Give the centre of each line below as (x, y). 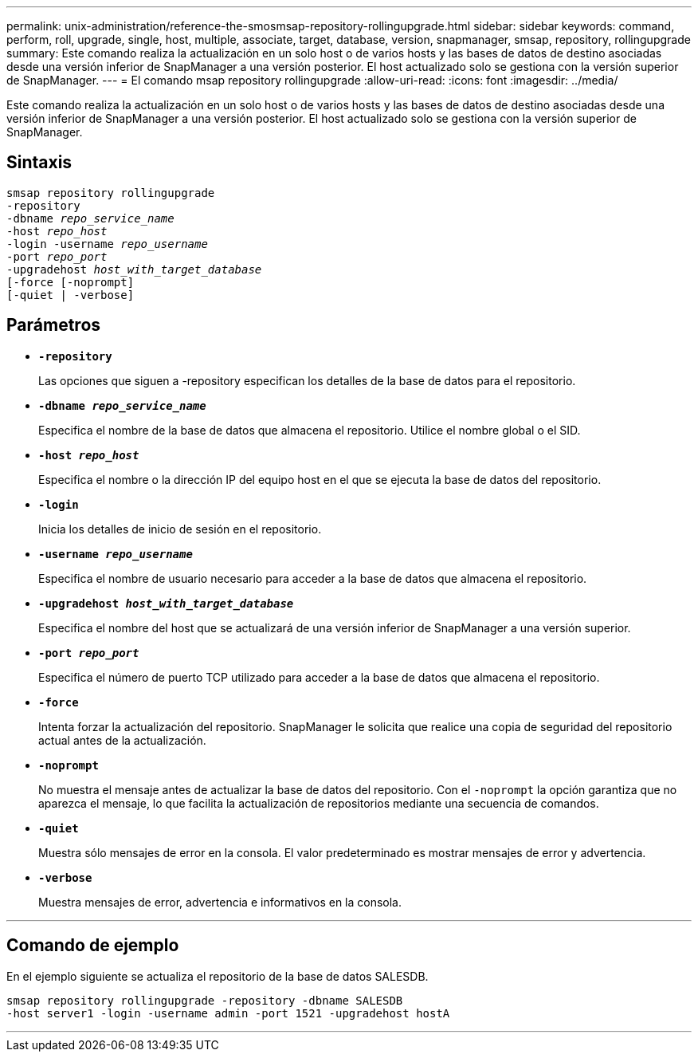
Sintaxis (39, 163)
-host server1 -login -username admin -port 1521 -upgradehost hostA (228, 1013)
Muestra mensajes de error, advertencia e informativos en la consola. (220, 902)
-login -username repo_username (107, 244)
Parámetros (54, 325)
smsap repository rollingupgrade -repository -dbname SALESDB (205, 1000)
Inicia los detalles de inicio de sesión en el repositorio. (180, 529)
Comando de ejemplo (93, 946)
